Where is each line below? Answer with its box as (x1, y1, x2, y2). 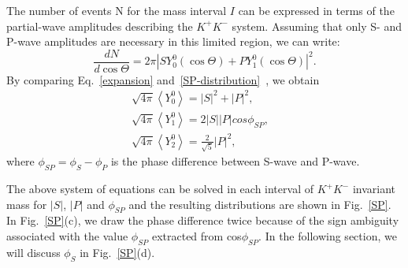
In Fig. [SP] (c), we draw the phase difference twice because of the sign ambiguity (6, 212, 399, 229)
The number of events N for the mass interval (6, 2, 227, 18)
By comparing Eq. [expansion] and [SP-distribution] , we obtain (6, 71, 320, 87)
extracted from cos (151, 228, 242, 244)
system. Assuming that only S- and (232, 17, 402, 34)
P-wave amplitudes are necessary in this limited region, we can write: (6, 33, 340, 50)
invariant (352, 181, 396, 197)
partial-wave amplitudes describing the (6, 17, 193, 34)
